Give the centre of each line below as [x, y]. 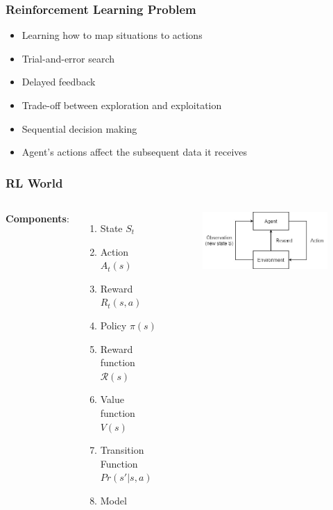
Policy [113, 325]
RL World [34, 182]
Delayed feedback [59, 82]
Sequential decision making [79, 128]
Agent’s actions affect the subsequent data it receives [135, 152]
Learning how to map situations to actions [112, 35]
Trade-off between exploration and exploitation [122, 105]
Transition [122, 450]
